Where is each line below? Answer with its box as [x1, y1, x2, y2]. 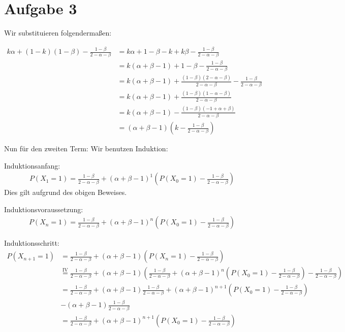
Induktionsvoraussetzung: [4, 204, 83, 214]
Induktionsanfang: [4, 160, 60, 171]
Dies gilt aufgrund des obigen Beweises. [4, 187, 127, 197]
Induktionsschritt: [4, 238, 59, 248]
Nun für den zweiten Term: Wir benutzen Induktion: [4, 143, 168, 154]
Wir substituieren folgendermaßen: [4, 27, 112, 38]
